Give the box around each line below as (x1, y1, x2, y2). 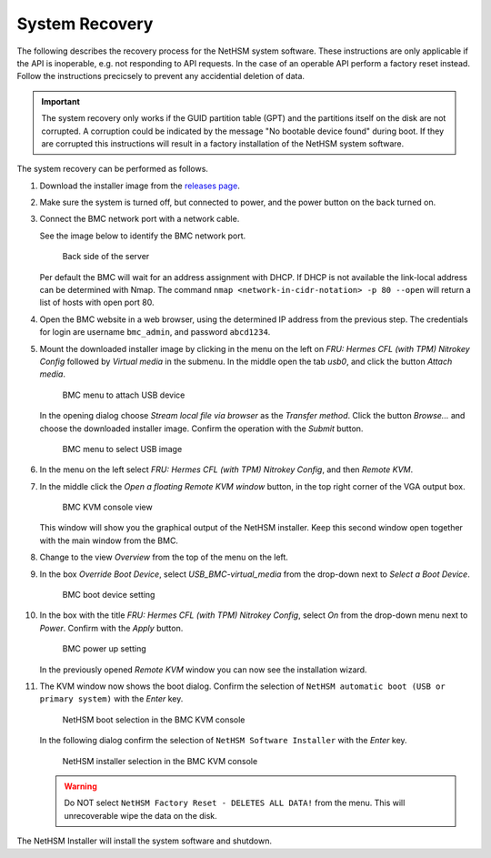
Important (41, 96, 81, 106)
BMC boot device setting (62, 590, 155, 601)
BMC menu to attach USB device (62, 389, 185, 400)
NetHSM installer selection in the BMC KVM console (62, 755, 258, 766)
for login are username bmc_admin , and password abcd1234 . (39, 327, 271, 338)
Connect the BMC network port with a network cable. (39, 214, 240, 225)
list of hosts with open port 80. (39, 297, 155, 308)
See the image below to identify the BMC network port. (39, 230, 246, 241)
